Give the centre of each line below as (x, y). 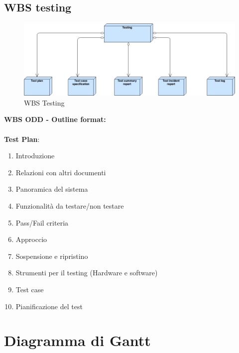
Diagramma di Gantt (77, 340)
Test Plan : (22, 139)
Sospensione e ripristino (52, 256)
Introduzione (35, 156)
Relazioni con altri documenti (61, 172)
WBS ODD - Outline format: (55, 119)
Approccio (31, 239)
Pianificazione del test (49, 306)
